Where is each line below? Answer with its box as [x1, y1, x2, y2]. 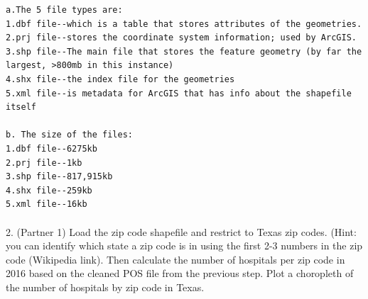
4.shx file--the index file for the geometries [6, 74, 235, 84]
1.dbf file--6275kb [6, 143, 97, 154]
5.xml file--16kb [6, 199, 87, 210]
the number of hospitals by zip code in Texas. [6, 279, 205, 294]
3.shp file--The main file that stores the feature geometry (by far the [6, 46, 362, 57]
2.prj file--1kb [6, 157, 82, 168]
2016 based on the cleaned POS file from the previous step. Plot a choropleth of [6, 266, 354, 281]
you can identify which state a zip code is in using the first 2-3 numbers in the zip [6, 238, 363, 253]
